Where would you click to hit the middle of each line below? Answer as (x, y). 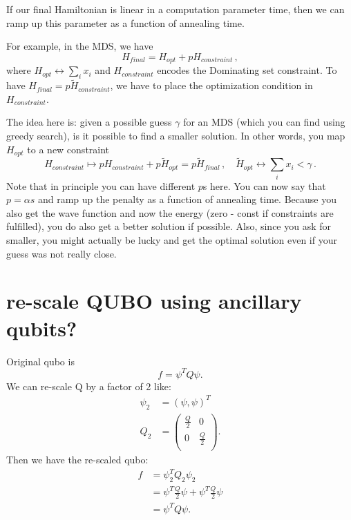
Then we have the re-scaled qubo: (77, 459)
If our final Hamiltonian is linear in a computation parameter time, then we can (175, 9)
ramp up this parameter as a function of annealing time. (125, 22)
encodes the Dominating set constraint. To (247, 70)
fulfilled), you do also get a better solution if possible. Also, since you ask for (169, 226)
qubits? (42, 328)
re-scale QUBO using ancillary (154, 301)
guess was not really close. (61, 253)
